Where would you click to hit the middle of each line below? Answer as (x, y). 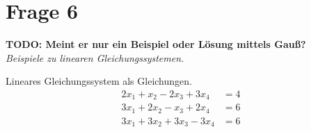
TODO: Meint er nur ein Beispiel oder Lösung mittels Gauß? (156, 44)
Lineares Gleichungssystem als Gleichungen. (99, 81)
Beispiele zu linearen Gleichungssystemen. (95, 57)
